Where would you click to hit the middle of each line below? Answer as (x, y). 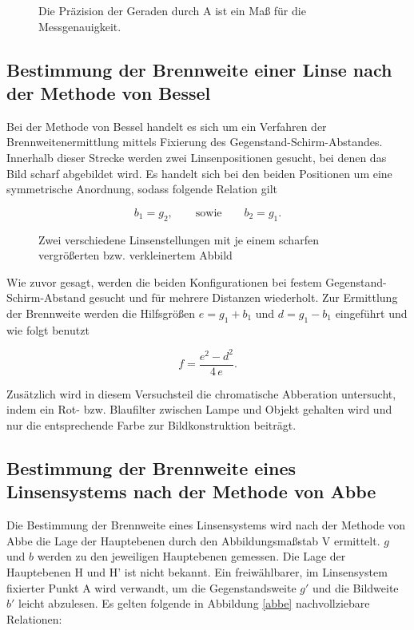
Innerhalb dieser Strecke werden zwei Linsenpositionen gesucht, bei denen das (197, 157)
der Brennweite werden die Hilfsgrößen (101, 313)
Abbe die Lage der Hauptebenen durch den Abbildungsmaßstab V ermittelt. (193, 540)
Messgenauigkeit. (80, 26)
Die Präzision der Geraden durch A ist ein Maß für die (172, 10)
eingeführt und (371, 313)
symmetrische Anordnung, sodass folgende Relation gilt (142, 189)
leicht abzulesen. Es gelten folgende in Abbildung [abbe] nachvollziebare (194, 603)
